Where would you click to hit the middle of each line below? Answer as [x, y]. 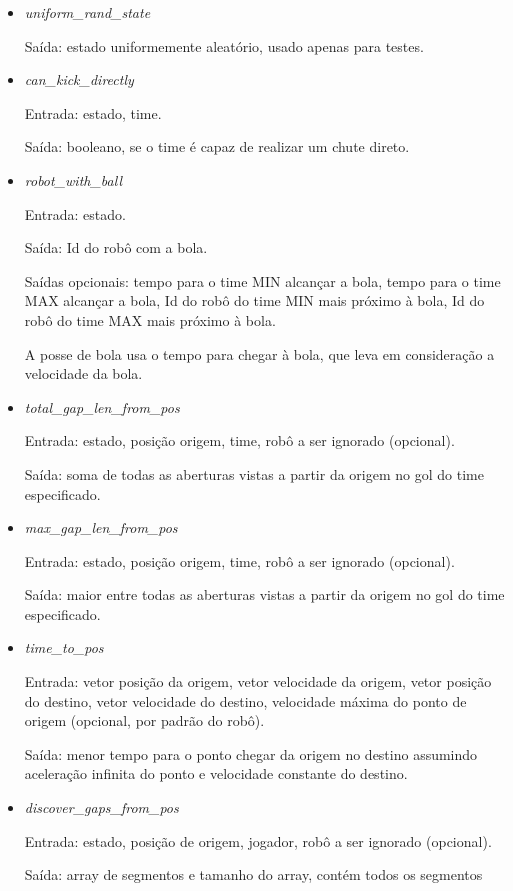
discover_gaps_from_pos [101, 807]
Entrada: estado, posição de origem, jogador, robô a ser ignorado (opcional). [258, 840]
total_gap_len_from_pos [102, 406]
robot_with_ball [73, 179]
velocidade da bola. [83, 373]
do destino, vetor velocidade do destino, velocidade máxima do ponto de [245, 700]
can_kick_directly [79, 79]
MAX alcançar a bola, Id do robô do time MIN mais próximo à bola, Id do [254, 300]
